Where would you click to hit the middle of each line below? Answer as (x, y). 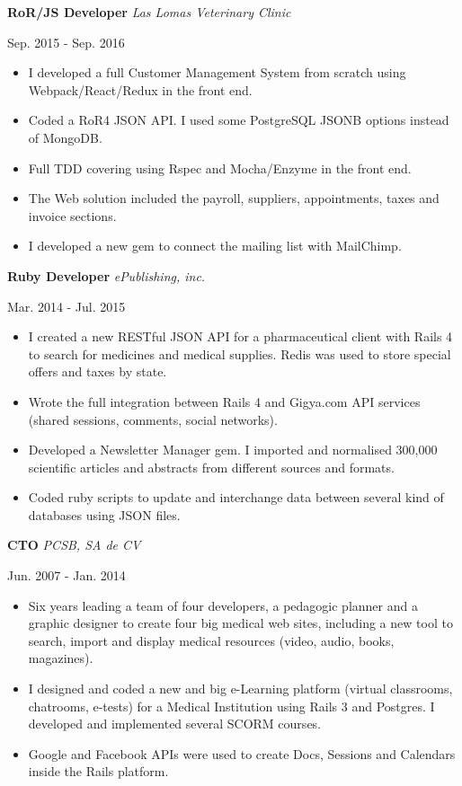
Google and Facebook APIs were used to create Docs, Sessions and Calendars (242, 753)
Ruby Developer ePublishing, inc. (107, 275)
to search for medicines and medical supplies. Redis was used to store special (240, 353)
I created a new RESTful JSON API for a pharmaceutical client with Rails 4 (240, 336)
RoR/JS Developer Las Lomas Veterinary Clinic (149, 12)
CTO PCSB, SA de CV (74, 545)
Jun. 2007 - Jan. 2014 (67, 575)
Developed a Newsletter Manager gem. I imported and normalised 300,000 (233, 450)
